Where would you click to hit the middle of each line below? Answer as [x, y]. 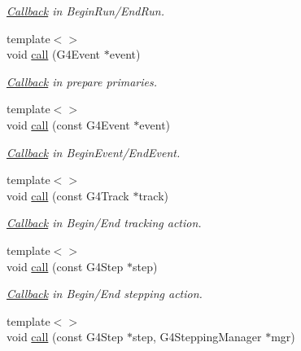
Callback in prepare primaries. [82, 81]
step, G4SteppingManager [197, 337]
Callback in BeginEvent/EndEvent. [94, 152]
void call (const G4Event [68, 124]
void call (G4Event [54, 54]
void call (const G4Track [68, 195]
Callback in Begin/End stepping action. [105, 294]
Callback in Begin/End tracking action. [104, 223]
